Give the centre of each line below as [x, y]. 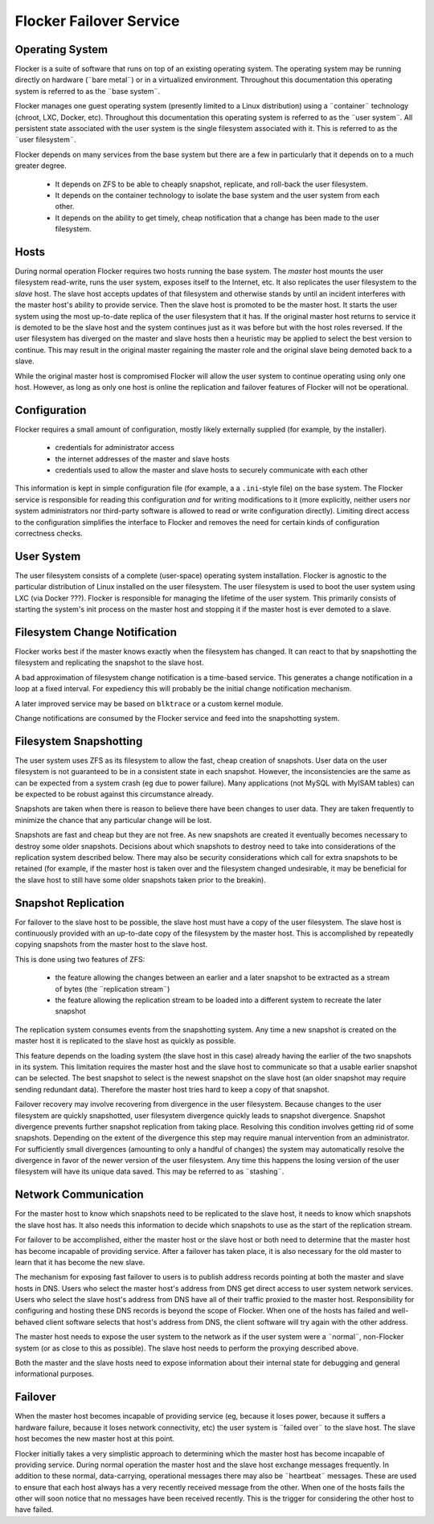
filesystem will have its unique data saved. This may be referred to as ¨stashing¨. [149, 1172]
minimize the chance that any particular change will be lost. [113, 820]
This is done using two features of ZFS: [80, 959]
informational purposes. [54, 1374]
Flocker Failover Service [97, 21]
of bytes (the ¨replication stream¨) [113, 989]
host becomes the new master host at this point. [95, 1439]
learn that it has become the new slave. [80, 1262]
